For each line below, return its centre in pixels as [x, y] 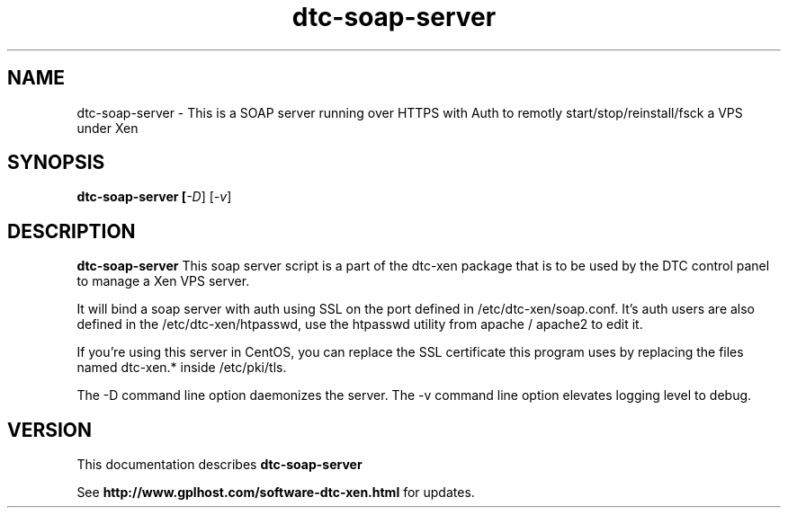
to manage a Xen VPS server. [163, 281]
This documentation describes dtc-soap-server [219, 465]
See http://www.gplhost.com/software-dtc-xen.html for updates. [276, 493]
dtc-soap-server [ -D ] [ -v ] [154, 197]
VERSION [50, 430]
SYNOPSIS [56, 163]
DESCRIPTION [72, 231]
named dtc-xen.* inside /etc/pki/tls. [182, 368]
